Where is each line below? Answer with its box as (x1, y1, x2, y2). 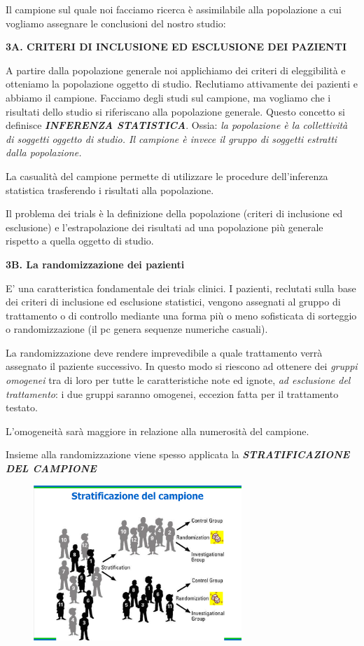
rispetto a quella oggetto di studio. (6, 233, 154, 248)
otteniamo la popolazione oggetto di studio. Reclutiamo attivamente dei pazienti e (6, 76, 358, 91)
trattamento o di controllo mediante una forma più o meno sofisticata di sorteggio (6, 308, 357, 322)
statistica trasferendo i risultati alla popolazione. (6, 182, 214, 197)
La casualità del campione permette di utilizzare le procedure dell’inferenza (6, 168, 328, 183)
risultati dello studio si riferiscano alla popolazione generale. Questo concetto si (6, 104, 345, 118)
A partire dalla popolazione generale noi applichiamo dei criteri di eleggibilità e (6, 62, 346, 77)
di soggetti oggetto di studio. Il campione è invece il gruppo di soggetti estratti (6, 131, 337, 146)
